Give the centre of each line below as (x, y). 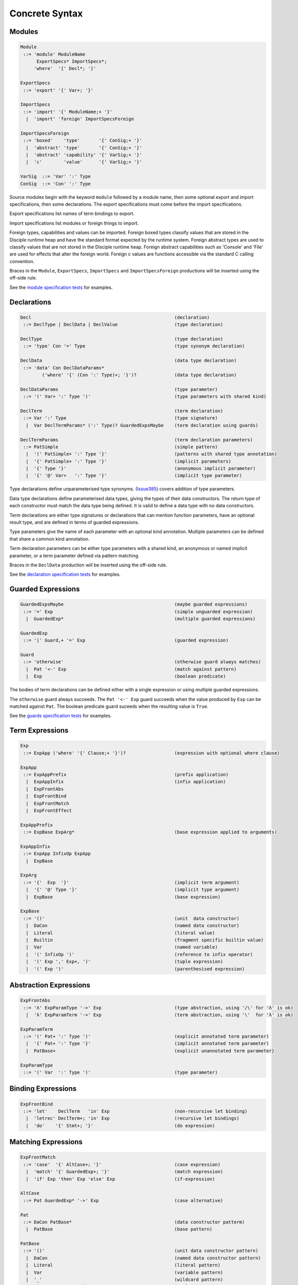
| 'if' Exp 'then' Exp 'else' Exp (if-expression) (121, 1179)
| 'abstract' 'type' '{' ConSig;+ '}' (84, 148)
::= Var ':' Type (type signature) (121, 418)
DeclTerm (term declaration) (122, 411)
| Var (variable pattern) (124, 1272)
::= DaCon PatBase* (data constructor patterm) (134, 1222)
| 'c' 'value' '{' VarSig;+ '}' (84, 162)
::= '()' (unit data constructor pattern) (141, 1251)
